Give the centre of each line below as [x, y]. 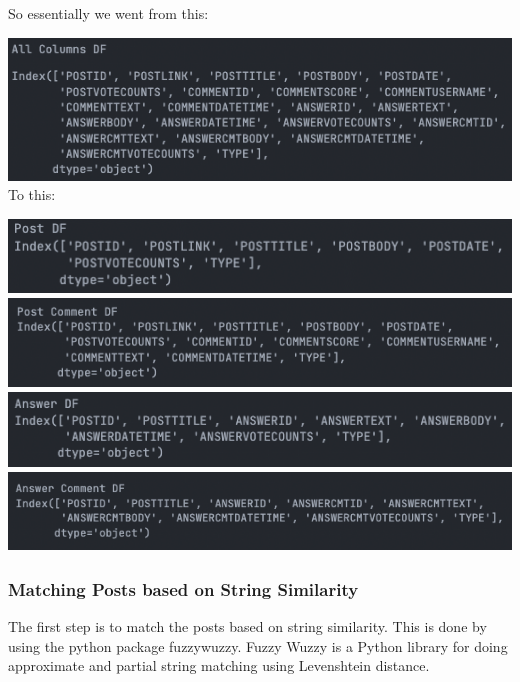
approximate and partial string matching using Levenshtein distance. [219, 665]
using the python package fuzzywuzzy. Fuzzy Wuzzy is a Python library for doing [258, 645]
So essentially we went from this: [108, 13]
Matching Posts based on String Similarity [183, 588]
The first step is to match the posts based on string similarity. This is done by [247, 626]
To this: [32, 194]
